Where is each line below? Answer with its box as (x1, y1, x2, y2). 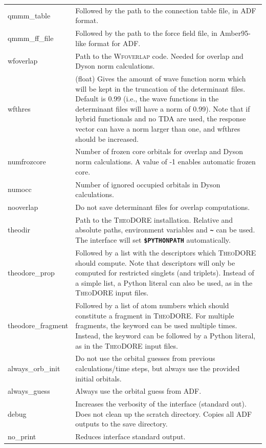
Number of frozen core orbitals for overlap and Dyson (75, 146, 243, 157)
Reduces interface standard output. (75, 431, 186, 442)
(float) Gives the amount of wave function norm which (75, 73, 246, 84)
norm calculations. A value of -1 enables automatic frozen (75, 156, 256, 167)
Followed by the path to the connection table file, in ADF (75, 5, 256, 15)
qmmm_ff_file (8, 32, 54, 43)
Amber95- (219, 28, 251, 38)
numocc (8, 184, 32, 195)
